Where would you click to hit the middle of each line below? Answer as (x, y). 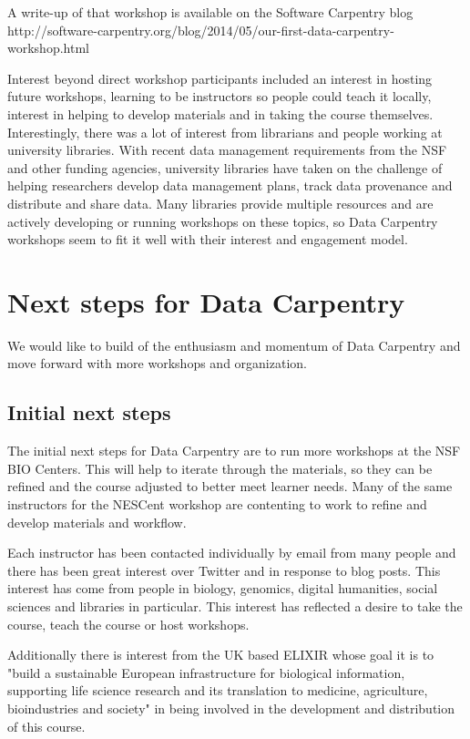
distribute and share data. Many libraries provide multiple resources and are (220, 203)
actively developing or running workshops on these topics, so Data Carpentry (223, 221)
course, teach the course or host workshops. (128, 624)
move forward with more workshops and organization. (157, 363)
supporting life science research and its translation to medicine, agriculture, (218, 690)
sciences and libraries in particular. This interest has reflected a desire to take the (235, 606)
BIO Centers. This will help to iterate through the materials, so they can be (220, 468)
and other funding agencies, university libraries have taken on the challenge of (225, 167)
